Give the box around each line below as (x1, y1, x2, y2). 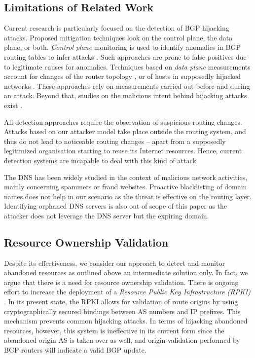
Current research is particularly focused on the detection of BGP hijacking (4, 23, 229, 33)
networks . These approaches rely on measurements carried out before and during (4, 80, 250, 91)
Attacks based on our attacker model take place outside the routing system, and (4, 126, 246, 137)
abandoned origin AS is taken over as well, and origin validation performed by (4, 335, 240, 345)
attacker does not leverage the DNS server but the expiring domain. (4, 210, 209, 220)
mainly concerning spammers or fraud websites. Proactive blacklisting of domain (4, 181, 247, 192)
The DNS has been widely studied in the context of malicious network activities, (4, 172, 248, 182)
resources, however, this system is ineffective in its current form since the (4, 325, 224, 335)
